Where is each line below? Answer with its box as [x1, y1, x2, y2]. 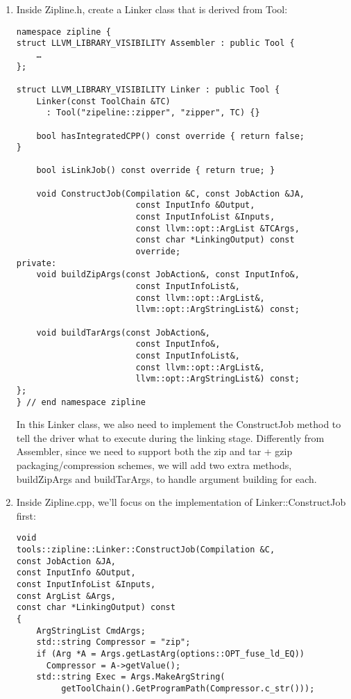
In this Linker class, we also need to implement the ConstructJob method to [16, 417, 341, 431]
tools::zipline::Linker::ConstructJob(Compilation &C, [16, 545, 275, 555]
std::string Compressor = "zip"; [36, 637, 191, 648]
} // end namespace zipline [16, 397, 146, 407]
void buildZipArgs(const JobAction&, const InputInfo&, [36, 270, 300, 280]
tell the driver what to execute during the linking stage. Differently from [16, 430, 325, 445]
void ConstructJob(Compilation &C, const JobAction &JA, [36, 188, 305, 199]
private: [16, 258, 57, 268]
